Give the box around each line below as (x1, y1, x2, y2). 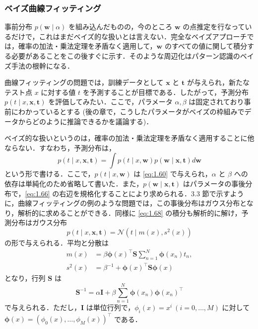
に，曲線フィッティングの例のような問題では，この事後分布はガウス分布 (4, 198, 240, 208)
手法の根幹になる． (11, 60, 74, 71)
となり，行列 (4, 273, 46, 283)
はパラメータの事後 (183, 178, 246, 188)
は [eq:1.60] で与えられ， (133, 168, 212, 179)
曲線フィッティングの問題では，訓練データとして (4, 77, 164, 87)
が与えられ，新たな (187, 77, 250, 87)
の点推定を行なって (183, 21, 245, 32)
